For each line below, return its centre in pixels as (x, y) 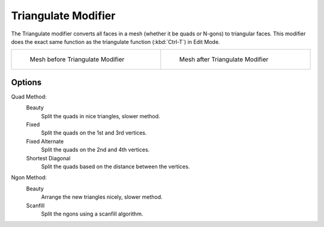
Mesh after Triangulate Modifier (224, 59)
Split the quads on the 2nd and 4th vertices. (95, 150)
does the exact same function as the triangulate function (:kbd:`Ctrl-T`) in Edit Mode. (115, 41)
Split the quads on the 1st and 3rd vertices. (94, 133)
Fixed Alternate (45, 141)
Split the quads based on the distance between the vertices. (115, 166)
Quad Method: (29, 97)
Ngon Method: (29, 178)
